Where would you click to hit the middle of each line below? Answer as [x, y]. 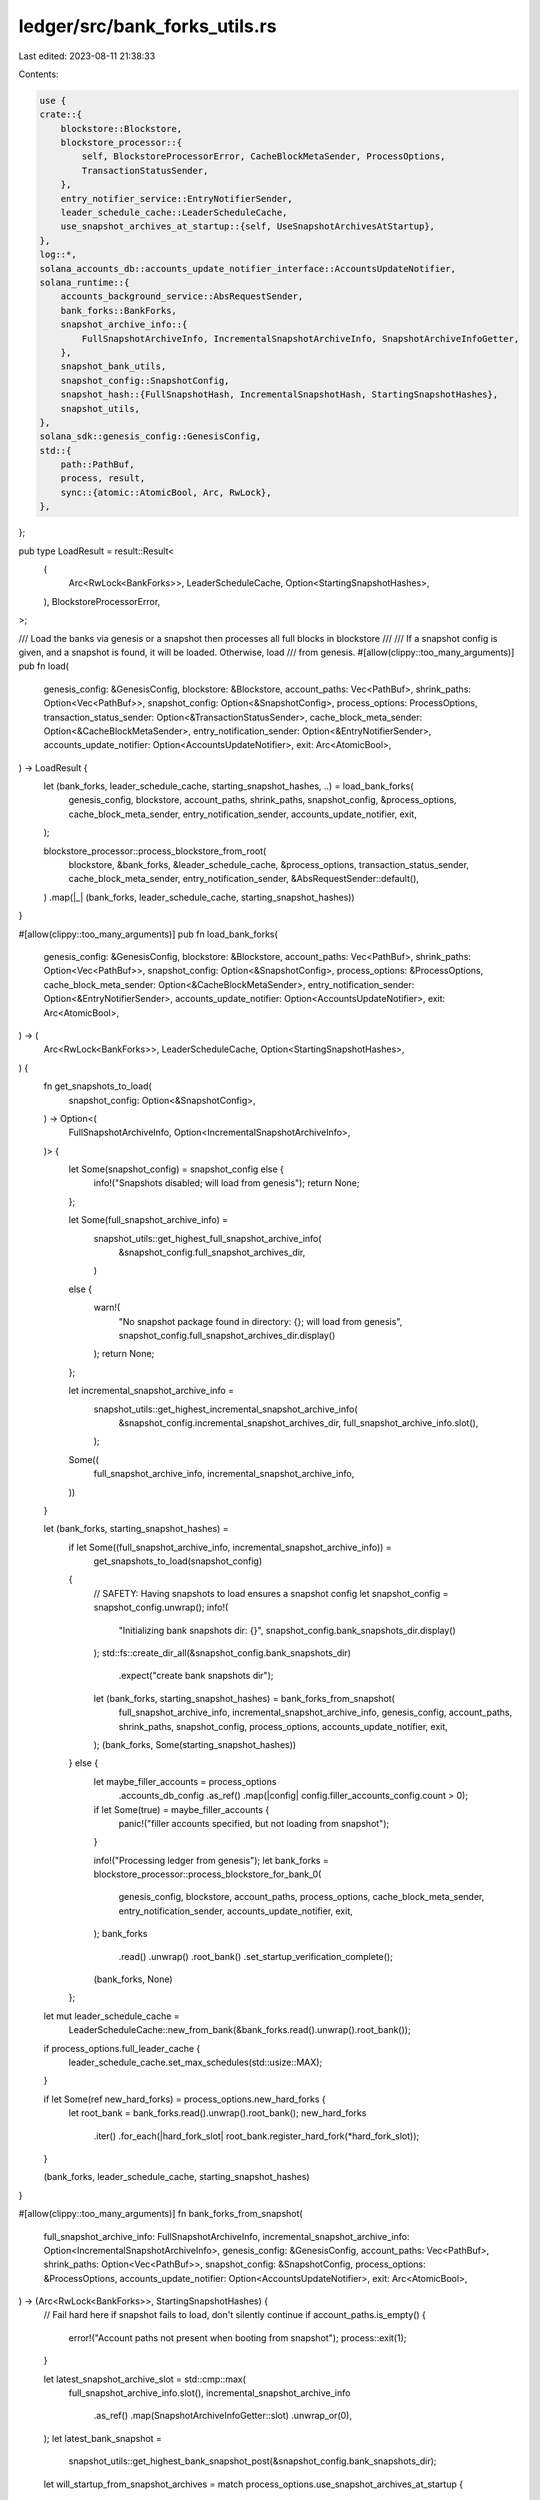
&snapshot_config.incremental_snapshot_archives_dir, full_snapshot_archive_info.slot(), [298, 1422]
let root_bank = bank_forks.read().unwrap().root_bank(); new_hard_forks [217, 2113]
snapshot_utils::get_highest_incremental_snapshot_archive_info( [226, 1409]
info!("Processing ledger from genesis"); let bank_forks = [211, 1860]
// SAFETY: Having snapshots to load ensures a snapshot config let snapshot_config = [271, 1593]
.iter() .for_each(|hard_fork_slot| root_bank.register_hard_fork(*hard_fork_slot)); [256, 2136]
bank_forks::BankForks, [118, 310]
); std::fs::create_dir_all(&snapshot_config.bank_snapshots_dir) [222, 1653]
